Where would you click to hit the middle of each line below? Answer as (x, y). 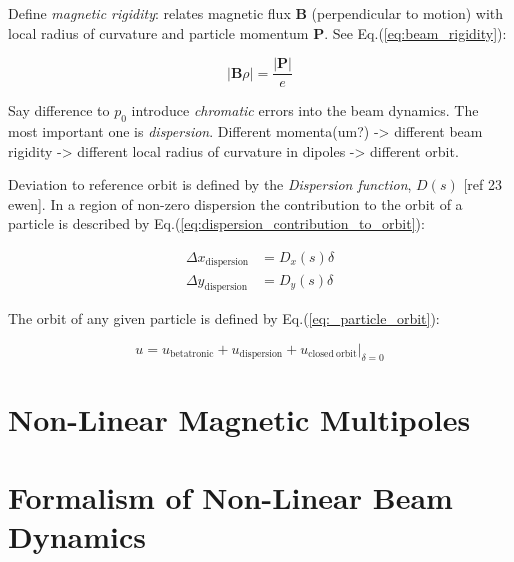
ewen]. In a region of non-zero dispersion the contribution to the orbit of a (235, 203)
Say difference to (59, 110)
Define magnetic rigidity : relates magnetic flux (149, 13)
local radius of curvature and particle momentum (158, 32)
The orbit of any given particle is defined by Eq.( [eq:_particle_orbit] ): (224, 318)
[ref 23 (482, 184)
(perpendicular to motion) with (407, 13)
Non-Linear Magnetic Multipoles (239, 418)
